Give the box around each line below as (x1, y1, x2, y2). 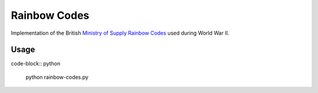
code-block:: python (11, 60, 61, 67)
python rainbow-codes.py (25, 74, 88, 81)
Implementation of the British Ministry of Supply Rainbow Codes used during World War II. (11, 29, 230, 36)
